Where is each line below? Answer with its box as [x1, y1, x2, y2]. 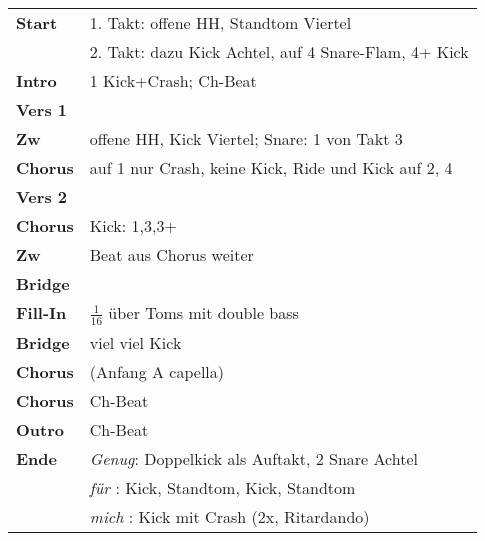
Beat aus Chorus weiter [89, 243, 254, 266]
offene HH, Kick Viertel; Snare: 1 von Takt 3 [89, 127, 403, 150]
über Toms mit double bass [108, 301, 299, 324]
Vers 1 [16, 98, 67, 121]
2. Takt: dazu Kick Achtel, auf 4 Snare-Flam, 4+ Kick [89, 40, 469, 63]
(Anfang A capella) [89, 359, 225, 383]
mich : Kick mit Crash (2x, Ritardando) [89, 504, 370, 528]
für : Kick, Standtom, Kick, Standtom [89, 475, 356, 499]
